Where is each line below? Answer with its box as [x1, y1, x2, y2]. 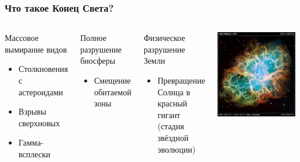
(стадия [157, 120, 184, 132]
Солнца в [157, 85, 191, 98]
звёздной [157, 131, 189, 143]
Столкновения [18, 63, 68, 75]
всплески [18, 147, 51, 160]
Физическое [143, 32, 185, 44]
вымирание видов [5, 43, 67, 55]
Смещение [94, 74, 131, 86]
